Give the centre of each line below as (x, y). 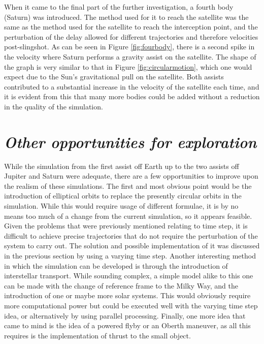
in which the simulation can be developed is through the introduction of (116, 265)
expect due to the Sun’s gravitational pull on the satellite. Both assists (114, 77)
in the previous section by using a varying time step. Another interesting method (130, 255)
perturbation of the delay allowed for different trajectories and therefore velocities (131, 36)
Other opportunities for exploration (130, 141)
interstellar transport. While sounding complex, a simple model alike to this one (129, 276)
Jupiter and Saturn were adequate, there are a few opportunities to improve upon (131, 176)
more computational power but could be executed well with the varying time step (131, 305)
